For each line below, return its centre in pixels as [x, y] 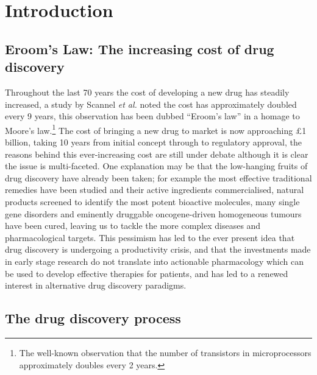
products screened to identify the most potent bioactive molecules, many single [152, 201]
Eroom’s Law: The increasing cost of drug [140, 48]
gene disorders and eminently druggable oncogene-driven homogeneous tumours [153, 213]
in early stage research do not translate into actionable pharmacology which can [155, 261]
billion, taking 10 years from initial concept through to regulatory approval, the [153, 142]
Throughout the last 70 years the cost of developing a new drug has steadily [147, 92]
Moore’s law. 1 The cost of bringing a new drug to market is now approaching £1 [156, 129]
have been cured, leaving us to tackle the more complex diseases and [133, 226]
